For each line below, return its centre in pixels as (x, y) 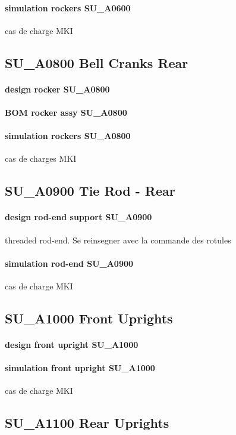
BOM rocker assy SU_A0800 (66, 112)
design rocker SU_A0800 (57, 89)
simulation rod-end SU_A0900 (69, 263)
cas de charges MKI (41, 158)
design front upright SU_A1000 (72, 344)
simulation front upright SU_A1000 (80, 368)
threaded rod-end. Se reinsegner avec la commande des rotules (118, 240)
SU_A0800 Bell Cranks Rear (97, 62)
